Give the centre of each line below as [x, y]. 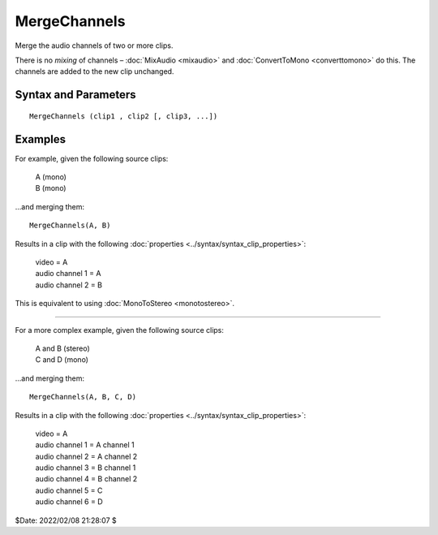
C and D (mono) [62, 360]
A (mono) [51, 177]
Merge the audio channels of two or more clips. [94, 45]
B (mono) [51, 188]
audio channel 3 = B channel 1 [86, 468]
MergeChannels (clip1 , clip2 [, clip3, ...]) [124, 116]
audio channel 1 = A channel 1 [85, 445]
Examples [41, 139]
